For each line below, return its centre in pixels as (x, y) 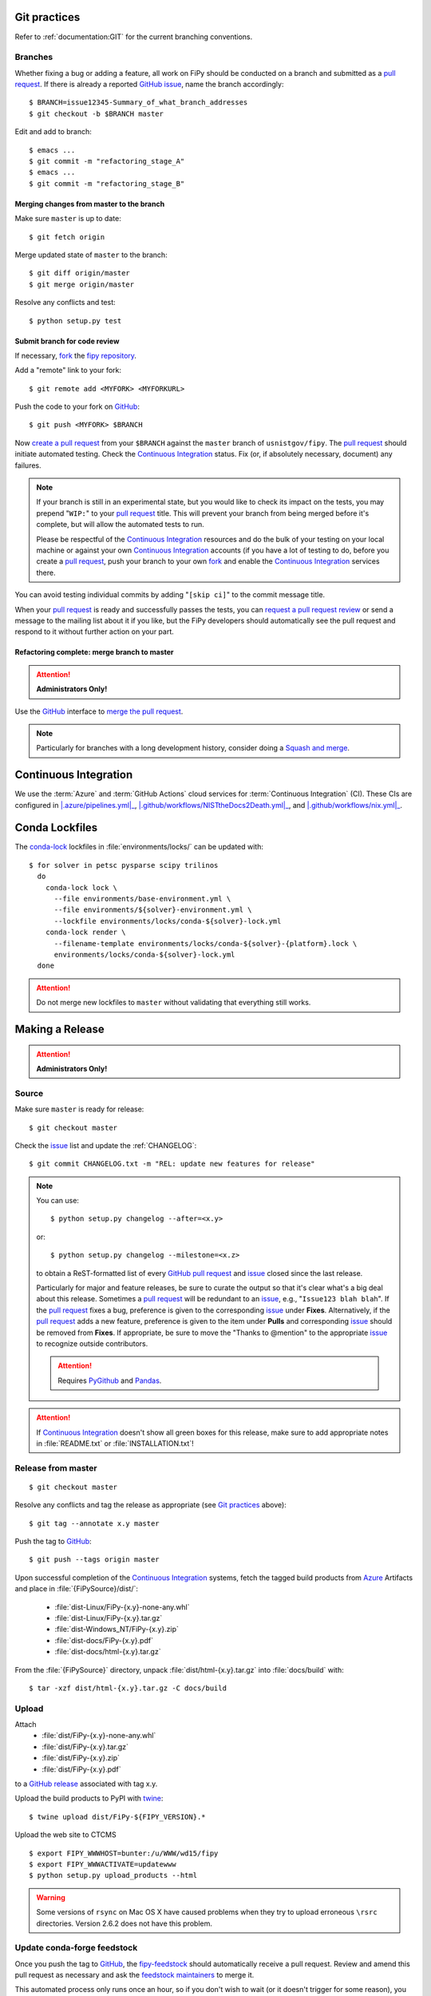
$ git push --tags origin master (94, 1560)
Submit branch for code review (67, 341)
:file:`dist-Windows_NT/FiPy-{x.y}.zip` (117, 1630)
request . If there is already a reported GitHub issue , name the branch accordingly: (149, 85)
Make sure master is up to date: (68, 219)
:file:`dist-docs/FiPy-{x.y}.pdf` (104, 1640)
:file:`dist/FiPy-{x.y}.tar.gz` (85, 1746)
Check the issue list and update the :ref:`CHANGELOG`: (106, 1145)
